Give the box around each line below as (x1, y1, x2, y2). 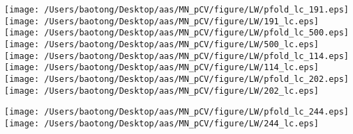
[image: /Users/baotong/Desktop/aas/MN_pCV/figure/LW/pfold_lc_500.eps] (4, 28, 349, 38)
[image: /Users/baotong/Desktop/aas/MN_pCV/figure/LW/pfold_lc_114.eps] (4, 51, 349, 61)
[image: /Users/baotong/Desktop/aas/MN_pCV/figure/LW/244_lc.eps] (4, 118, 320, 128)
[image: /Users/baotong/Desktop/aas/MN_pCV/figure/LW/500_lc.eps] (4, 39, 320, 49)
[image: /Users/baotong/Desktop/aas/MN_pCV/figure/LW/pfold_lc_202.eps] (4, 74, 349, 84)
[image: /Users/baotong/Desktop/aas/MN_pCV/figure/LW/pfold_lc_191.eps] (4, 5, 349, 15)
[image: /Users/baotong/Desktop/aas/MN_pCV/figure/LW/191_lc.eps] (4, 16, 320, 26)
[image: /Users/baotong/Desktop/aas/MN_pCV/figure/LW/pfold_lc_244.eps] (4, 107, 349, 117)
